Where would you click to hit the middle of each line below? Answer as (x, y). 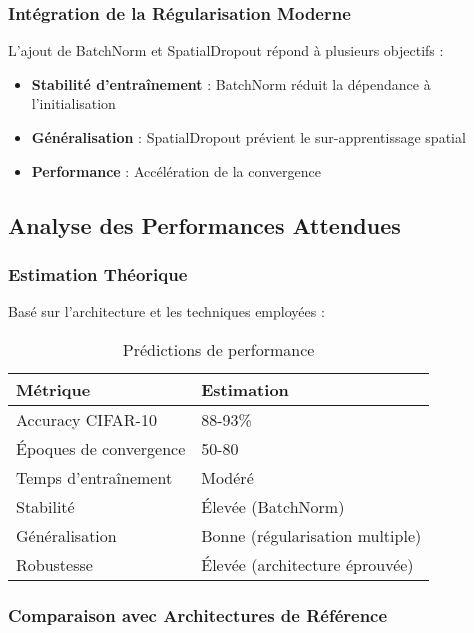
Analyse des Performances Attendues (204, 224)
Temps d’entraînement (94, 477)
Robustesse (54, 564)
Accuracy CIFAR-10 (86, 419)
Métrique (53, 389)
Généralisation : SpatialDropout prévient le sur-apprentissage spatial (248, 137)
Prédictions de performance (218, 349)
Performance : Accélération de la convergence (176, 170)
